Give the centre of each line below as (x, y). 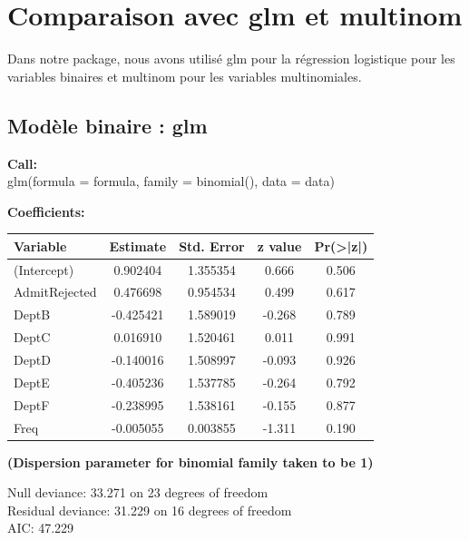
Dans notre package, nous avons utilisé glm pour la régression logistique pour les (231, 59)
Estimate (138, 245)
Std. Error (212, 245)
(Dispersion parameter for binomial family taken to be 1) (191, 461)
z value (279, 245)
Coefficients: (46, 211)
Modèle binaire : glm (107, 125)
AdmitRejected (55, 292)
